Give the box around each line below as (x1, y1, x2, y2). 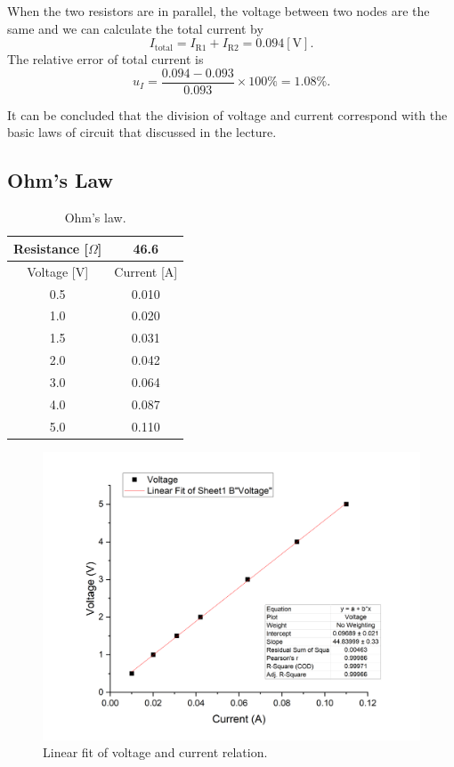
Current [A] (114, 262, 178, 280)
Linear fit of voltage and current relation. (43, 743, 268, 762)
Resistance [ (13, 238, 89, 257)
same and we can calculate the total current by (7, 19, 263, 37)
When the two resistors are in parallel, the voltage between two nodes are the (7, 2, 430, 20)
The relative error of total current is (7, 50, 204, 69)
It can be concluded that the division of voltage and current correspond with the (7, 105, 448, 124)
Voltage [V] (27, 262, 89, 280)
